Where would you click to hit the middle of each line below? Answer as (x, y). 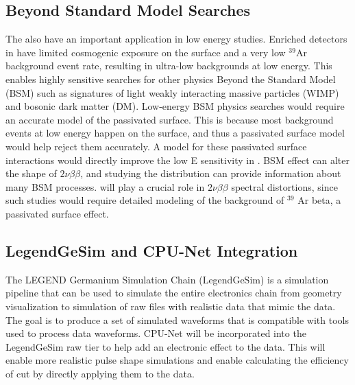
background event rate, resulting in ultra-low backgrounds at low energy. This (169, 66)
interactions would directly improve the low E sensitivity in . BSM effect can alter (178, 160)
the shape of (31, 173)
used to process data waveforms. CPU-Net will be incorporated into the (156, 333)
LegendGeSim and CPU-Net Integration (152, 250)
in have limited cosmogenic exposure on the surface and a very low (146, 52)
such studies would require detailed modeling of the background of (145, 200)
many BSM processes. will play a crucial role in (105, 186)
